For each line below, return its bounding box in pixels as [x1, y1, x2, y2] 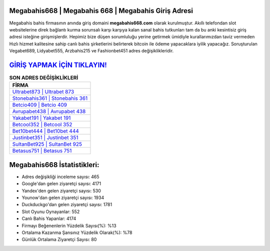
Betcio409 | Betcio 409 [12, 101, 67, 108]
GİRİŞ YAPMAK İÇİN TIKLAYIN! [9, 60, 107, 69]
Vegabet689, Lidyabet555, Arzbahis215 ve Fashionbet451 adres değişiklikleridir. [9, 48, 174, 54]
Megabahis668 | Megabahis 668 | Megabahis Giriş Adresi [9, 6, 193, 15]
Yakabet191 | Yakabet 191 [12, 115, 71, 122]
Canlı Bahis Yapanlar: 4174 [21, 216, 76, 222]
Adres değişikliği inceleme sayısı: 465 [21, 174, 99, 180]
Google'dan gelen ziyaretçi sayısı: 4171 [21, 181, 101, 187]
